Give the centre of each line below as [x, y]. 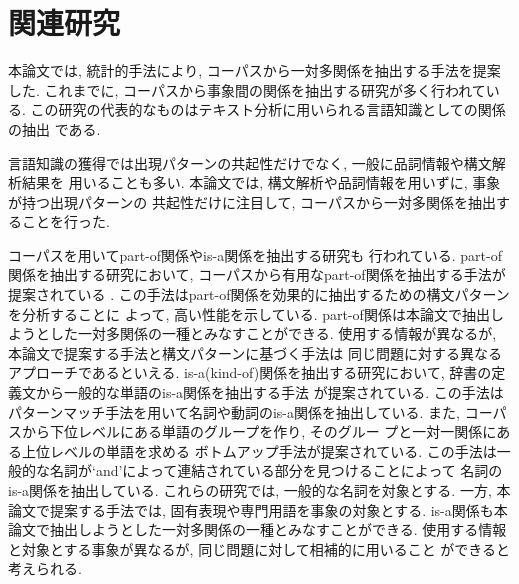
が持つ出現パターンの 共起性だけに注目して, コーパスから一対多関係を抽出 [252, 201]
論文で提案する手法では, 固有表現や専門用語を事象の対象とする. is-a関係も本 [258, 509]
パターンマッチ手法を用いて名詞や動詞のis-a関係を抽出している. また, [234, 411]
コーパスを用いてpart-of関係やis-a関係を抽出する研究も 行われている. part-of [255, 254]
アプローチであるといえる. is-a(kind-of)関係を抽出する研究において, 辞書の [250, 372]
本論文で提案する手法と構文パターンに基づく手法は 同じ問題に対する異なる [255, 352]
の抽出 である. [54, 128]
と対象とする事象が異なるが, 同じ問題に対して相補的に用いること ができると [259, 548]
